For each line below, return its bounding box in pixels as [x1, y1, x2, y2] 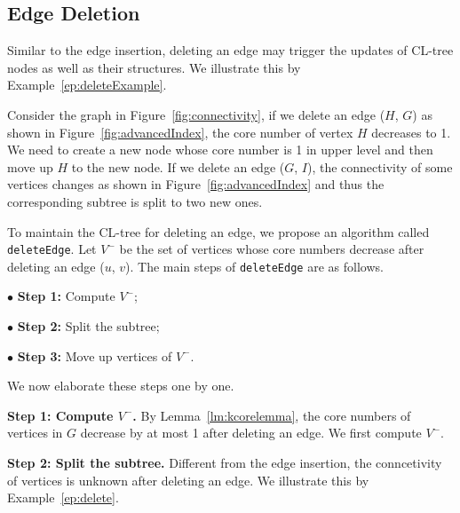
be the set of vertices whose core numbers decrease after [119, 240, 424, 258]
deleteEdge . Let [7, 240, 97, 258]
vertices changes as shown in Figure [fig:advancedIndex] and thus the [7, 175, 385, 193]
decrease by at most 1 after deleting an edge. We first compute [80, 423, 422, 442]
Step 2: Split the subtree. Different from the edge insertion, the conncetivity [7, 454, 442, 472]
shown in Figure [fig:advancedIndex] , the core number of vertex [7, 122, 353, 141]
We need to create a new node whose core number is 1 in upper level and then [7, 140, 433, 159]
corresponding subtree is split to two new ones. [7, 192, 263, 210]
